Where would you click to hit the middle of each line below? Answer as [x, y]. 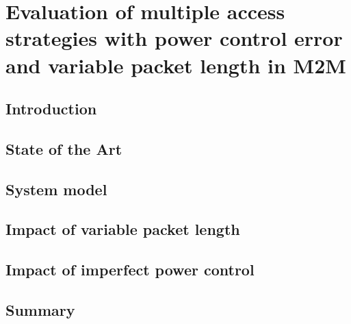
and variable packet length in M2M [176, 65]
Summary [40, 310]
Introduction [51, 109]
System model [56, 189]
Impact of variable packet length [123, 229]
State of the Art [64, 148]
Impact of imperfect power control [130, 270]
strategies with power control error [174, 38]
